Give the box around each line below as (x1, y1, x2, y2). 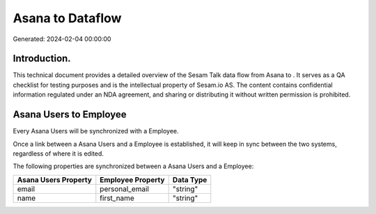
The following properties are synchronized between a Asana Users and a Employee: (13, 162, 254, 170)
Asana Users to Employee (13, 108, 127, 121)
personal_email (100, 184, 150, 194)
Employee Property (100, 174, 165, 184)
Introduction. (13, 53, 71, 65)
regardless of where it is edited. (13, 149, 104, 158)
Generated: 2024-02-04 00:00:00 (13, 35, 111, 43)
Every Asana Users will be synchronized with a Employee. (13, 127, 179, 135)
